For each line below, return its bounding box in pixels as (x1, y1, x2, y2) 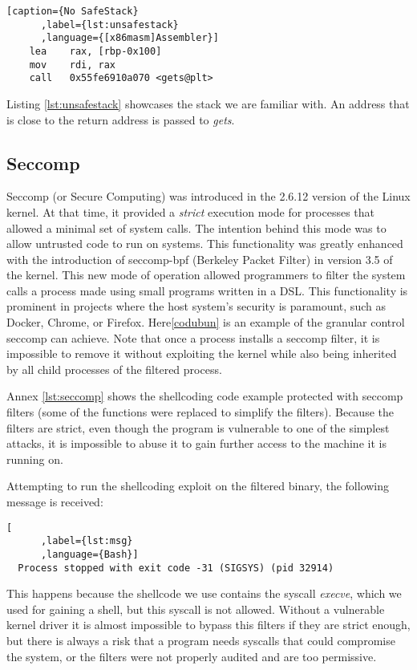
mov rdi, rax (29, 59, 116, 71)
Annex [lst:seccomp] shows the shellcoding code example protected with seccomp (6, 388, 403, 404)
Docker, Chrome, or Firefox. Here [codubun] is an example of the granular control (6, 314, 405, 331)
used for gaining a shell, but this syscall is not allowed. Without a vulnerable (6, 600, 385, 617)
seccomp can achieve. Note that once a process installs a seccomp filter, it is (6, 329, 380, 346)
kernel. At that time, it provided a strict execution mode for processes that (6, 203, 375, 220)
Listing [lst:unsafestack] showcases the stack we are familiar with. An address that (6, 95, 410, 112)
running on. (6, 450, 63, 467)
